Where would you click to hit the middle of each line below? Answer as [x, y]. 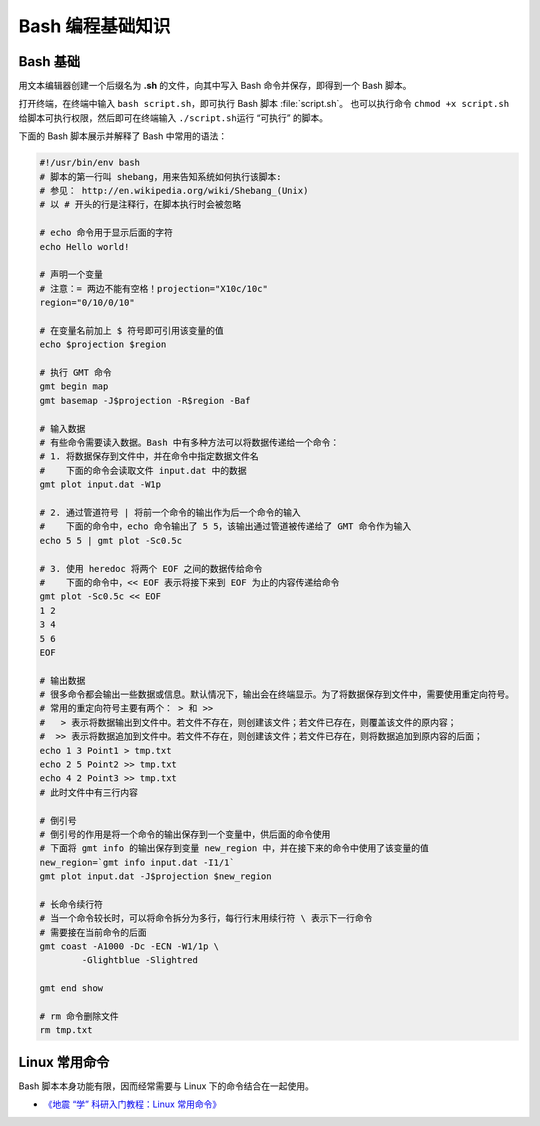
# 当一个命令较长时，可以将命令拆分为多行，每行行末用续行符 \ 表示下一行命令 [206, 918]
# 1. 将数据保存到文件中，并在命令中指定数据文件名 [149, 456]
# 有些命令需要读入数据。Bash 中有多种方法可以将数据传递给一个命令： [189, 443]
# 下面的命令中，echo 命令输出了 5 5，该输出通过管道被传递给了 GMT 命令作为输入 [225, 526]
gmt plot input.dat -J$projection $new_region [155, 876]
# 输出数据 [62, 680]
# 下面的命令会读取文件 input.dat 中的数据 [143, 470]
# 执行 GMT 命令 [75, 373]
